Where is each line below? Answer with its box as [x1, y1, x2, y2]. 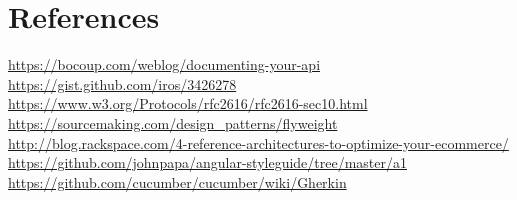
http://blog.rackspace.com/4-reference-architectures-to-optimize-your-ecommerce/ [8, 132, 509, 153]
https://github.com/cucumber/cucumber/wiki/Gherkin [8, 171, 347, 192]
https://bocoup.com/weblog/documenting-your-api [8, 54, 321, 75]
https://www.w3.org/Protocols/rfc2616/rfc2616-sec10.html [8, 93, 368, 114]
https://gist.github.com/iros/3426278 [8, 73, 237, 94]
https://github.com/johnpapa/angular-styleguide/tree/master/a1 [8, 152, 408, 173]
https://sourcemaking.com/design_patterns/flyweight [8, 112, 338, 133]
